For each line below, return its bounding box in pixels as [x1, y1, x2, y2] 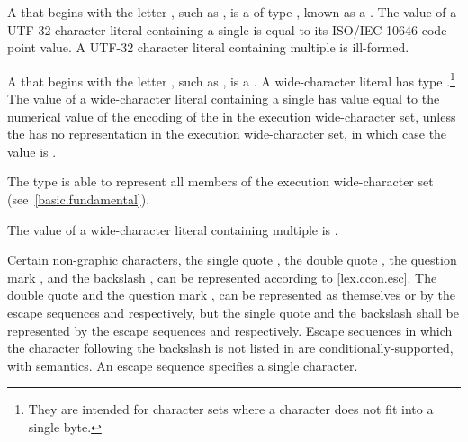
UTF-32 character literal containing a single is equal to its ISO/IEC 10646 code [7, 20, 447, 39]
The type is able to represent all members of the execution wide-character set [7, 172, 434, 191]
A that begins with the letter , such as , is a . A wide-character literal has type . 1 [7, 68, 455, 90]
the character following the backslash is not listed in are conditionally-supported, [7, 338, 454, 357]
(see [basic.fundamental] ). [7, 190, 150, 208]
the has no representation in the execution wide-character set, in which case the [7, 124, 447, 143]
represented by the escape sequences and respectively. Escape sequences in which [7, 320, 453, 339]
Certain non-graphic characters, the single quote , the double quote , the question [7, 250, 457, 269]
